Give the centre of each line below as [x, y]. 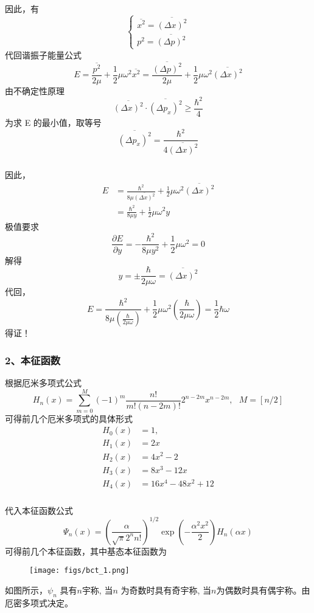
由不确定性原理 [35, 90]
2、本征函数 [33, 360]
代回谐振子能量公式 [43, 54]
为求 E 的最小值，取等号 [53, 123]
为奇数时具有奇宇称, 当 [166, 590]
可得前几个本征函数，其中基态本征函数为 [86, 551]
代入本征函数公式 [39, 510]
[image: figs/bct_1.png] [79, 571]
